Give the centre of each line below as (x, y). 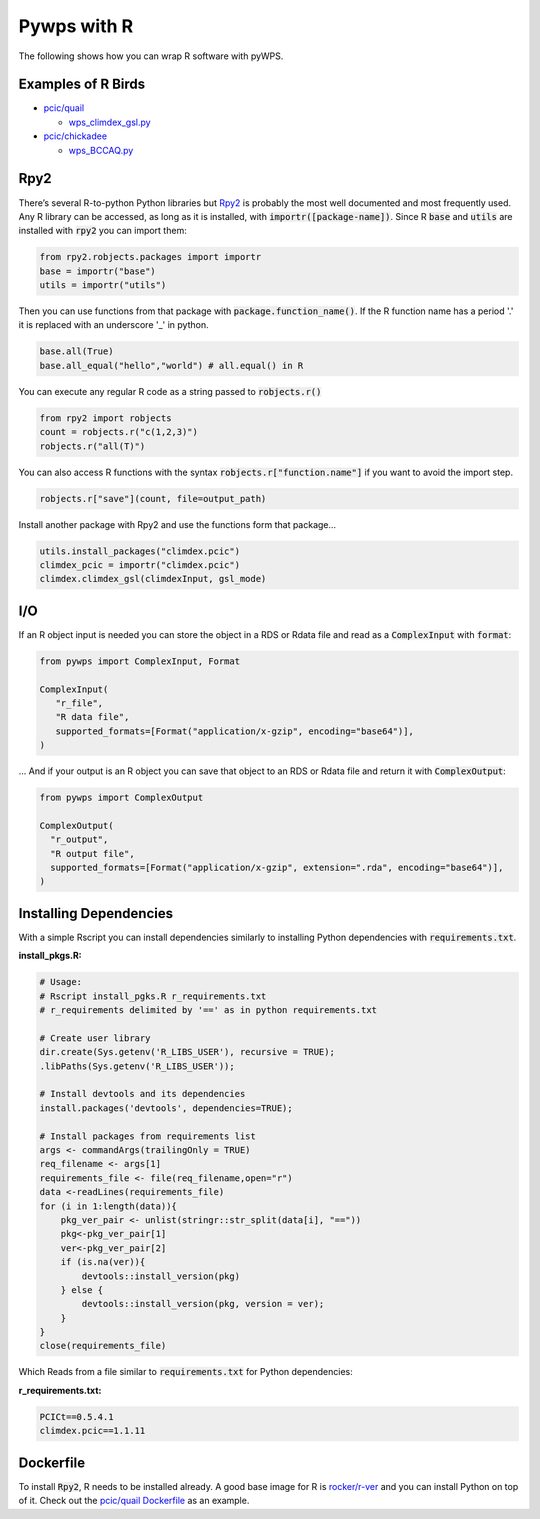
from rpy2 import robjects (105, 418)
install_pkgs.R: (50, 956)
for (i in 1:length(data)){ (108, 1206)
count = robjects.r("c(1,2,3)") (119, 432)
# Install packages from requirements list (148, 1136)
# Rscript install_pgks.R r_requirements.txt (153, 996)
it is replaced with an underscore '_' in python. (113, 325)
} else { (82, 1289)
